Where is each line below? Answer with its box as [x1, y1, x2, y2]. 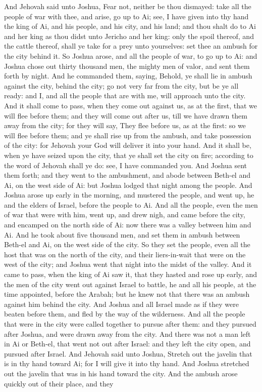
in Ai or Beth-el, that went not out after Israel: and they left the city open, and [4, 338, 251, 349]
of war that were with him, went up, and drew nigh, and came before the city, [4, 209, 245, 220]
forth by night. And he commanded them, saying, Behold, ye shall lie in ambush [4, 70, 252, 81]
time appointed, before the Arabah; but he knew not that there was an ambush [4, 289, 250, 299]
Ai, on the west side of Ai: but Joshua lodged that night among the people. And [4, 179, 252, 190]
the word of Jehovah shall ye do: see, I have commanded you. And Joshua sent [4, 160, 247, 170]
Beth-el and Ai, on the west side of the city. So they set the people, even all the [4, 239, 250, 250]
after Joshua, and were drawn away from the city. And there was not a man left [4, 328, 251, 339]
